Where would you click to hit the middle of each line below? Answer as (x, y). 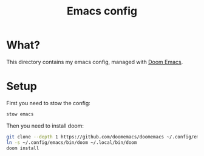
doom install (23, 148)
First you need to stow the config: (49, 103)
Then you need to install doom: (45, 126)
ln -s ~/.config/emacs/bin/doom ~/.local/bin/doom (72, 142)
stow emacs (20, 114)
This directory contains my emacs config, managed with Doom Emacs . (95, 62)
